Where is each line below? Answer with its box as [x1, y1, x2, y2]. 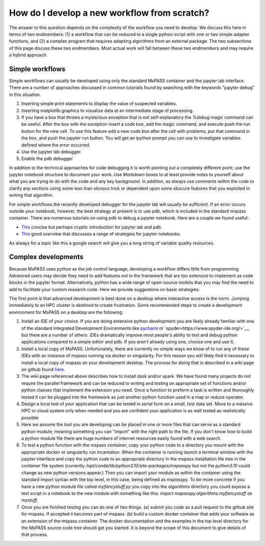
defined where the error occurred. [21, 142, 91, 148]
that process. [21, 532, 49, 538]
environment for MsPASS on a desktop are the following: [9, 309, 124, 315]
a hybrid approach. [9, 52, 48, 58]
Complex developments [9, 253, 83, 261]
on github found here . [21, 366, 66, 372]
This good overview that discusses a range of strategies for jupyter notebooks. [21, 231, 181, 237]
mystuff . [21, 497, 39, 503]
